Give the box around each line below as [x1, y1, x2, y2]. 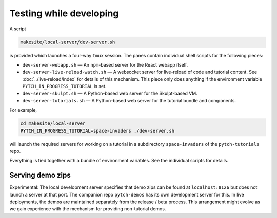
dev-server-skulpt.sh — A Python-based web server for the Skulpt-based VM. [22, 90, 197, 97]
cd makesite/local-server [20, 121, 86, 126]
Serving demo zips [9, 171, 71, 180]
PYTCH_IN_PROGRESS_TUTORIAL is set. [22, 83, 107, 90]
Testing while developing [9, 8, 119, 19]
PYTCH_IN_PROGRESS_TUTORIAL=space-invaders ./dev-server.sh [20, 128, 175, 134]
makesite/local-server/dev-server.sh [20, 39, 115, 45]
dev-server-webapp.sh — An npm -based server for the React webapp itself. [22, 61, 188, 68]
